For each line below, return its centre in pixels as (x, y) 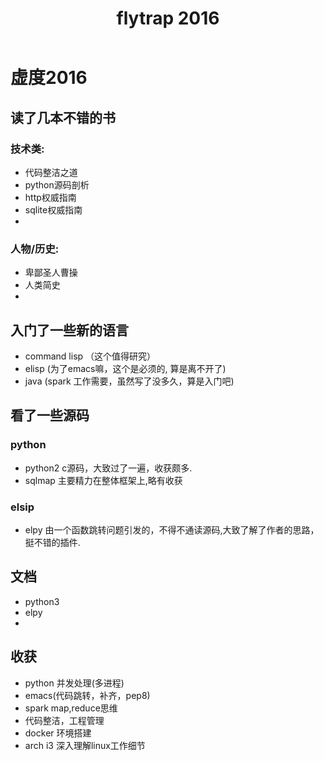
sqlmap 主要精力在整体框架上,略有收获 (103, 480)
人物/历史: (35, 249)
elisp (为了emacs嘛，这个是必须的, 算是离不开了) (125, 368)
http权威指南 (50, 197)
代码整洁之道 (51, 172)
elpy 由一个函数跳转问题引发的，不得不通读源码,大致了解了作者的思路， (172, 529)
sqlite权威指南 (53, 209)
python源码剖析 (57, 184)
